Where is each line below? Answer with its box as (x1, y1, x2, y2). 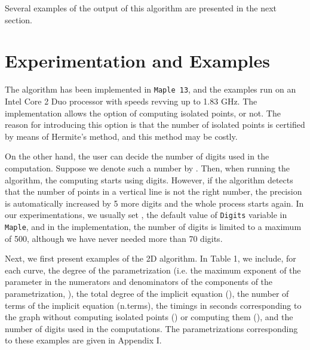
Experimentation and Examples (5, 48, 270, 73)
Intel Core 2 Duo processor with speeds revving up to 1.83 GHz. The (5, 94, 257, 107)
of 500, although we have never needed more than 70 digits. (5, 232, 223, 244)
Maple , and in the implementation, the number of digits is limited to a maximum (5, 220, 302, 232)
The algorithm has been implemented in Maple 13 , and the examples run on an (5, 83, 296, 96)
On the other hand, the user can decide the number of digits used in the (5, 150, 269, 162)
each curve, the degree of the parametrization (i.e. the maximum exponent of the (5, 263, 301, 276)
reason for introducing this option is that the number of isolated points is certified (5, 118, 305, 131)
